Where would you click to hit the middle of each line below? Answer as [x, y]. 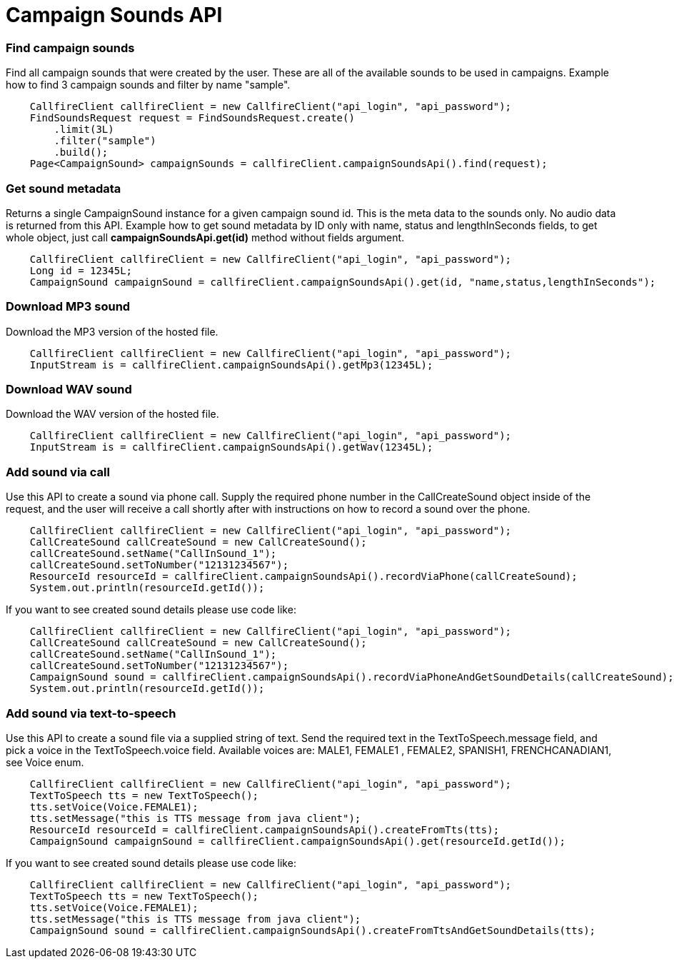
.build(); [81, 152]
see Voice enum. [45, 762]
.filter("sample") [105, 141]
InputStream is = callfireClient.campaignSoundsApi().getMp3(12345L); [231, 365]
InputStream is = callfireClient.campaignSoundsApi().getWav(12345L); [231, 447]
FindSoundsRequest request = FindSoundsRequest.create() [192, 118]
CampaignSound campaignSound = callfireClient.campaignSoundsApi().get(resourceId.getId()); [297, 841]
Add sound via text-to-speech [91, 713]
